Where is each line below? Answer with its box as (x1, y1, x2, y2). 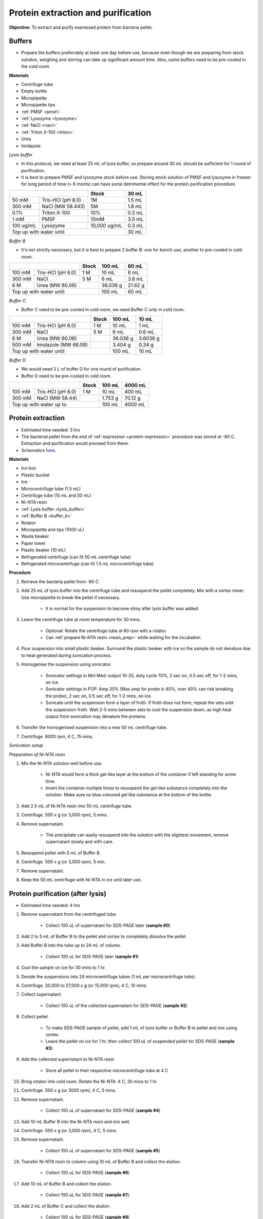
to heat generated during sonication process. (21, 652, 112, 658)
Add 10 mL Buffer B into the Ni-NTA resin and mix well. (21, 1119, 131, 1124)
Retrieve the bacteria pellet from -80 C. (21, 578, 100, 585)
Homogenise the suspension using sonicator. (21, 661, 112, 668)
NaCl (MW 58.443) (41, 203, 85, 210)
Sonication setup (9, 743, 43, 748)
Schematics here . (21, 447, 56, 453)
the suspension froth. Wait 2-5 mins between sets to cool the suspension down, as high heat (45, 707, 232, 712)
